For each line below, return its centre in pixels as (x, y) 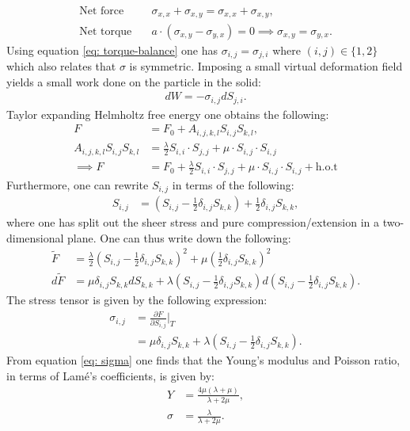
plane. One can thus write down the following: (179, 237)
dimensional (35, 237)
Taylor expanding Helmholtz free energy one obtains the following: (168, 114)
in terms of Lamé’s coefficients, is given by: (110, 375)
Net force (102, 11)
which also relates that (61, 65)
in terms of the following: (233, 184)
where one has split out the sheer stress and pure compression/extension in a (193, 222)
